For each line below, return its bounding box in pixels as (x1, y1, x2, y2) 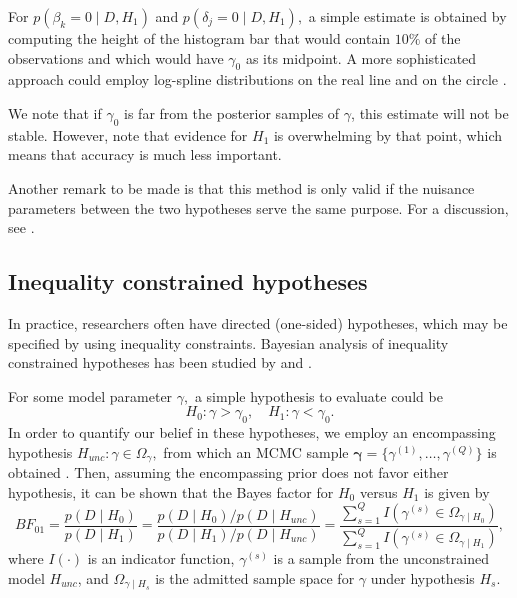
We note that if (8, 102, 102, 123)
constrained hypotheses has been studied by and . (8, 352, 312, 373)
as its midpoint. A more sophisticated (245, 47, 477, 68)
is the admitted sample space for (155, 567, 355, 588)
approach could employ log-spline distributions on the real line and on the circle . (8, 69, 507, 90)
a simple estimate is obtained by (308, 6, 507, 26)
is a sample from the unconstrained (273, 548, 489, 569)
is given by (424, 481, 490, 502)
